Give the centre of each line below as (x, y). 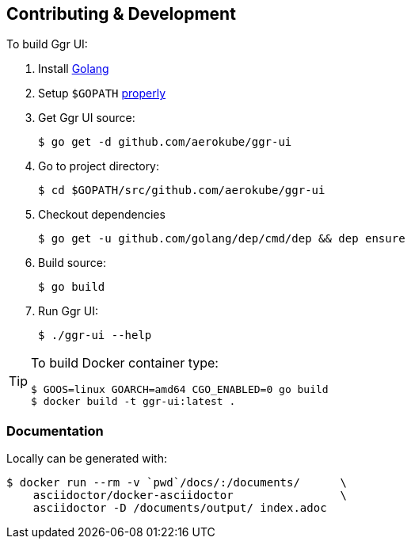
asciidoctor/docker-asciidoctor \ (190, 495)
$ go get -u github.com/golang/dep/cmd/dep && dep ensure (222, 239)
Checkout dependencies (102, 215)
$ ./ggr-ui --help (95, 335)
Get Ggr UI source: (87, 118)
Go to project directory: (99, 166)
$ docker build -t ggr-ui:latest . (133, 402)
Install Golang (74, 69)
